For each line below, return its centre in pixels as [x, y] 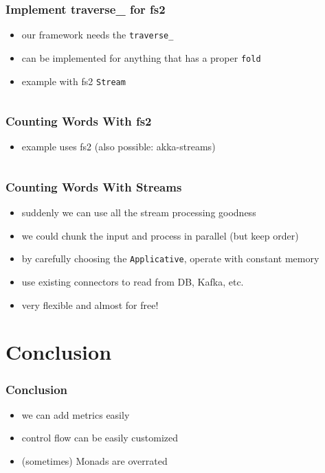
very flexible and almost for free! [90, 304]
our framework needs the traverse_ [98, 35]
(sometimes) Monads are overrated [94, 461]
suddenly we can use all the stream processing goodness [139, 212]
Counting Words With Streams [94, 186]
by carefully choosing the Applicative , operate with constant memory [170, 258]
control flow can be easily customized [100, 438]
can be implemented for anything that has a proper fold [141, 57]
